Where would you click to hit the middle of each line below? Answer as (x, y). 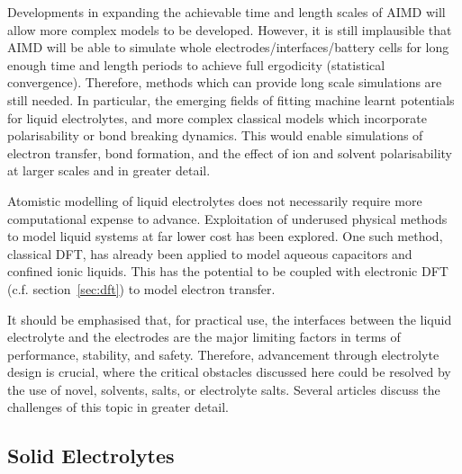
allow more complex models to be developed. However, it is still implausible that (230, 29)
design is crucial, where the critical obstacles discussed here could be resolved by (229, 372)
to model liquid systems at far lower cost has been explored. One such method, (225, 236)
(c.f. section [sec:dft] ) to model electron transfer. (141, 288)
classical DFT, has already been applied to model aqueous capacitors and (210, 253)
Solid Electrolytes (91, 456)
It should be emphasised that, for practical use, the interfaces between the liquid (230, 319)
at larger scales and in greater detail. (109, 170)
